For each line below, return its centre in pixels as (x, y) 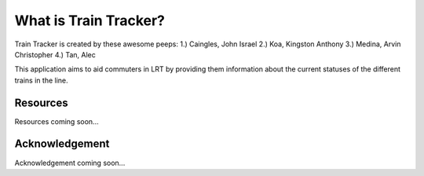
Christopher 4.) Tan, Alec (55, 54)
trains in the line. (41, 80)
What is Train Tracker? (90, 20)
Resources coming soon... (57, 121)
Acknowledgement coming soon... (70, 163)
